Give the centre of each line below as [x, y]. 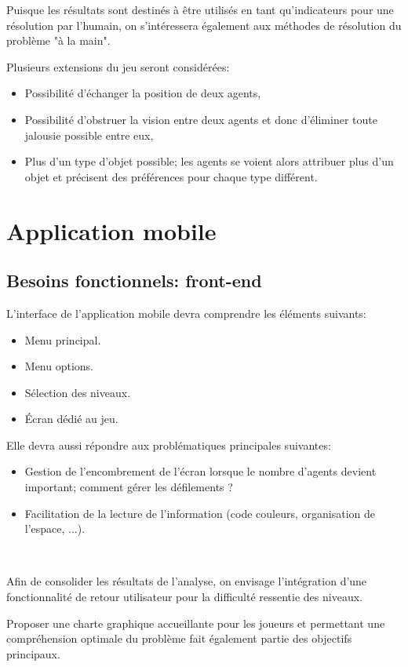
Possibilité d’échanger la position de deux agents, [143, 93]
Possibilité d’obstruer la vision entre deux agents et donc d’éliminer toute [201, 119]
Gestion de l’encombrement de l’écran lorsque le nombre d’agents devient [200, 471]
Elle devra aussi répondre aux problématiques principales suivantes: [169, 445]
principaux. [33, 653]
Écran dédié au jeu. [71, 419]
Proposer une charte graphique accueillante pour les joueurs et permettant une [196, 623]
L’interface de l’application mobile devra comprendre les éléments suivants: [186, 313]
